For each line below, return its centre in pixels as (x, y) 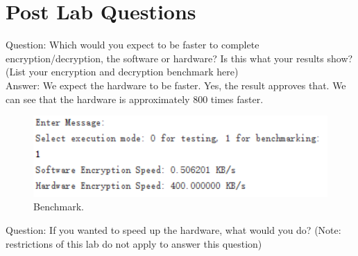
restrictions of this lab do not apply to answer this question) (134, 243)
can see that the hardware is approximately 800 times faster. (135, 99)
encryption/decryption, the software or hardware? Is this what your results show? (179, 58)
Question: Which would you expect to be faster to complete (133, 45)
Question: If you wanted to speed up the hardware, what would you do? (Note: (173, 229)
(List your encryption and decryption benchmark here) (122, 72)
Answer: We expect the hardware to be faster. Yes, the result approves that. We (176, 85)
